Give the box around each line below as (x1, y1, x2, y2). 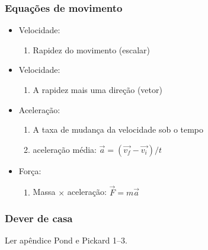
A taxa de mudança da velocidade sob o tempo (33, 123, 204, 136)
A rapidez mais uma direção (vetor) (33, 84, 162, 95)
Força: (18, 164, 41, 177)
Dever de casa (5, 211, 73, 226)
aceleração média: (33, 143, 97, 155)
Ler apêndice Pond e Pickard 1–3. (5, 234, 127, 246)
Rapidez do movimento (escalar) (33, 43, 151, 56)
